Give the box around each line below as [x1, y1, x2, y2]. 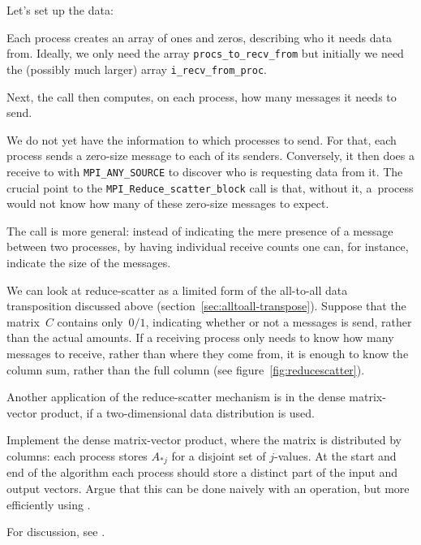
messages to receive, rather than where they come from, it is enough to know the [6, 344, 409, 361]
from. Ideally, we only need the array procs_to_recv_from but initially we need [6, 45, 404, 62]
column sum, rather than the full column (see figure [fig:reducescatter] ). [6, 361, 365, 378]
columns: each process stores [6, 447, 148, 464]
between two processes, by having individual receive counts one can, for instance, [6, 238, 409, 255]
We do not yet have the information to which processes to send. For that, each [6, 131, 397, 148]
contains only [57, 313, 123, 330]
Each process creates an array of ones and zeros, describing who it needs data [6, 28, 392, 45]
